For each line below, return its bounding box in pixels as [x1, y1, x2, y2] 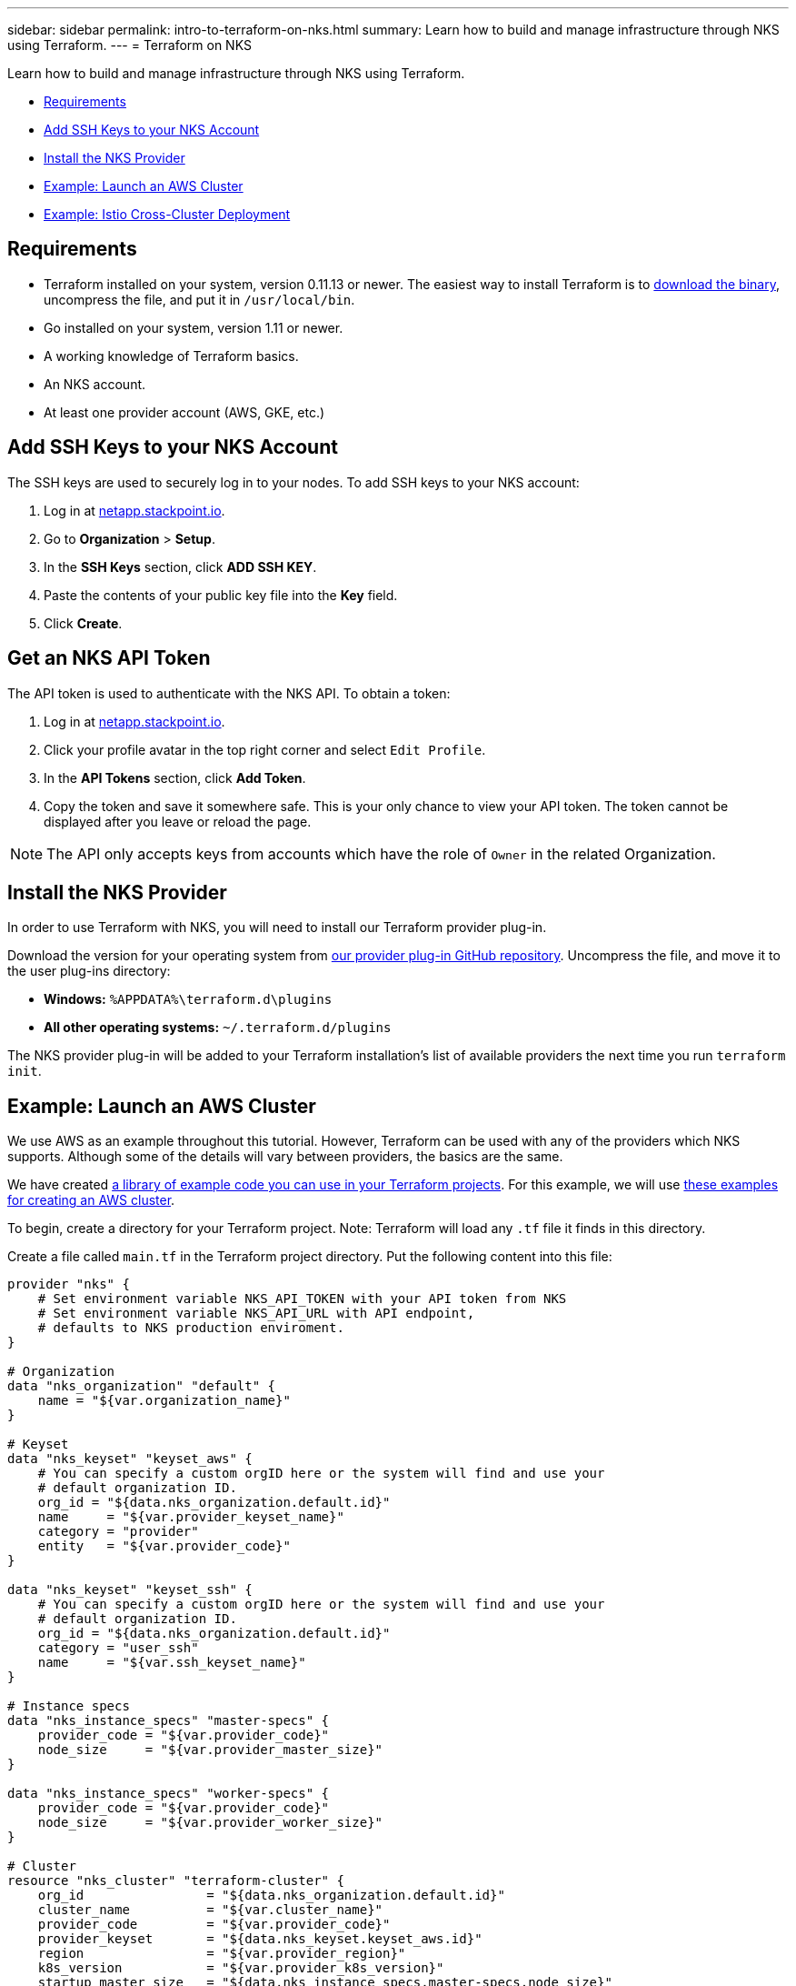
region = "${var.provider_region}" [37, 1946, 406, 1961]
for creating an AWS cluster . [7, 1192, 175, 1209]
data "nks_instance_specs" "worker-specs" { [7, 1786, 330, 1801]
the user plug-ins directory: [7, 963, 171, 979]
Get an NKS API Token [7, 647, 211, 670]
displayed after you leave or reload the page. [44, 813, 312, 829]
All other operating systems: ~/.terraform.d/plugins [44, 1019, 392, 1036]
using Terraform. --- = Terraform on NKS [7, 37, 252, 53]
